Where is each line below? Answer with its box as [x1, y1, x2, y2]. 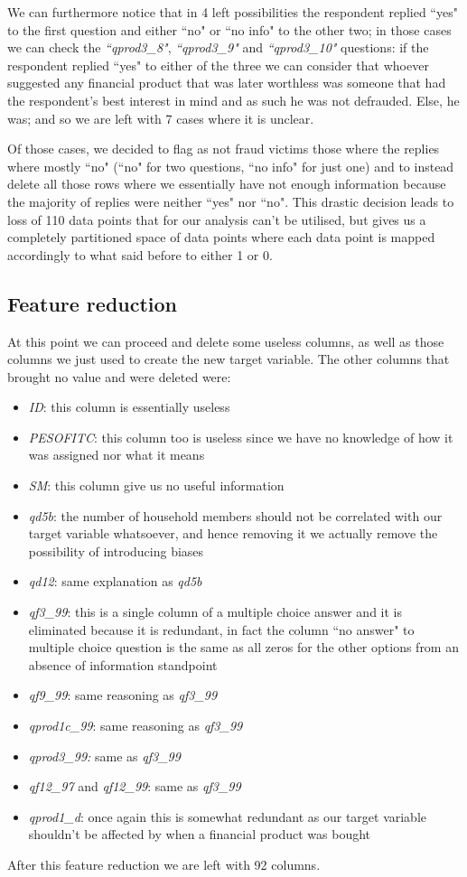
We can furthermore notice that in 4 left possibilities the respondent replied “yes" [7, 3, 458, 21]
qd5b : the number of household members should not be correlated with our [28, 506, 443, 525]
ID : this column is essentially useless [28, 397, 230, 416]
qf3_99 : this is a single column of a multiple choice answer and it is [28, 602, 403, 621]
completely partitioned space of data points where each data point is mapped [7, 228, 435, 247]
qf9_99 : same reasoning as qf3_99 [28, 686, 218, 704]
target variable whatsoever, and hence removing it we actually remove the [28, 524, 438, 543]
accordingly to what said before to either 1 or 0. [7, 245, 273, 264]
